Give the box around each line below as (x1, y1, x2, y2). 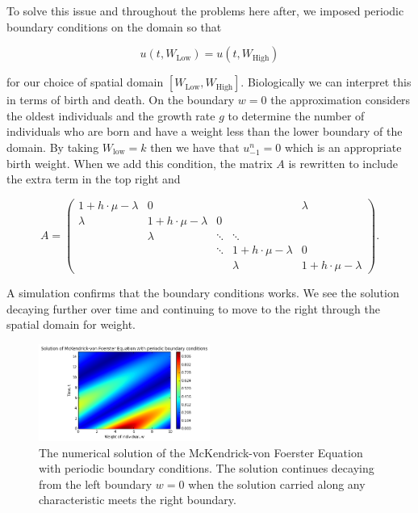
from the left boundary (39, 475, 153, 492)
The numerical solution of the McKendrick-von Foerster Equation (39, 444, 363, 460)
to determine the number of (228, 107, 365, 124)
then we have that (150, 138, 240, 155)
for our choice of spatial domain (6, 74, 164, 90)
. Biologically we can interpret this (240, 74, 412, 90)
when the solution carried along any (188, 475, 366, 492)
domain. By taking (6, 138, 99, 155)
